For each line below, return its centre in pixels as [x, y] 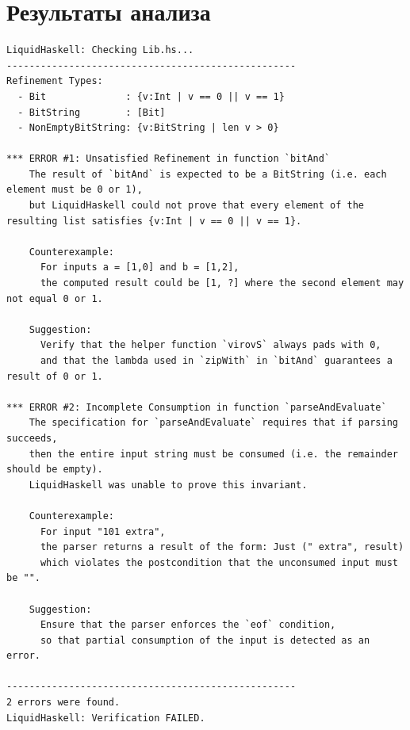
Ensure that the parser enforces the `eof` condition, [188, 625]
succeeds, [32, 438]
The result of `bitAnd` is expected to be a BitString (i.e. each [208, 174]
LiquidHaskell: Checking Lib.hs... [100, 50]
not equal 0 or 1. [55, 298]
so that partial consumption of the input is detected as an [205, 640]
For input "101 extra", [103, 531]
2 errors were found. [63, 703]
